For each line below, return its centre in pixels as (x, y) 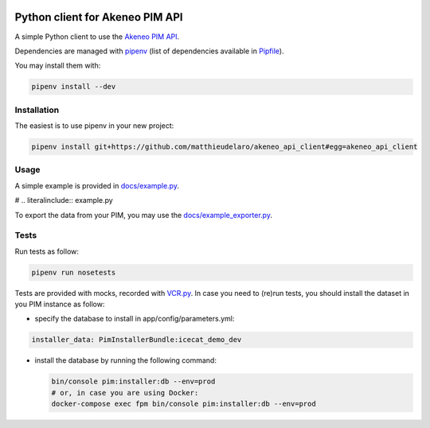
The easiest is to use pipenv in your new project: (94, 126)
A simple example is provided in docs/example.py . (97, 185)
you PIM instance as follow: (60, 304)
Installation (37, 110)
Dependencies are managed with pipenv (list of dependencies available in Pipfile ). (149, 51)
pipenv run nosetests (74, 272)
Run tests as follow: (47, 251)
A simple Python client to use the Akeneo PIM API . (97, 37)
